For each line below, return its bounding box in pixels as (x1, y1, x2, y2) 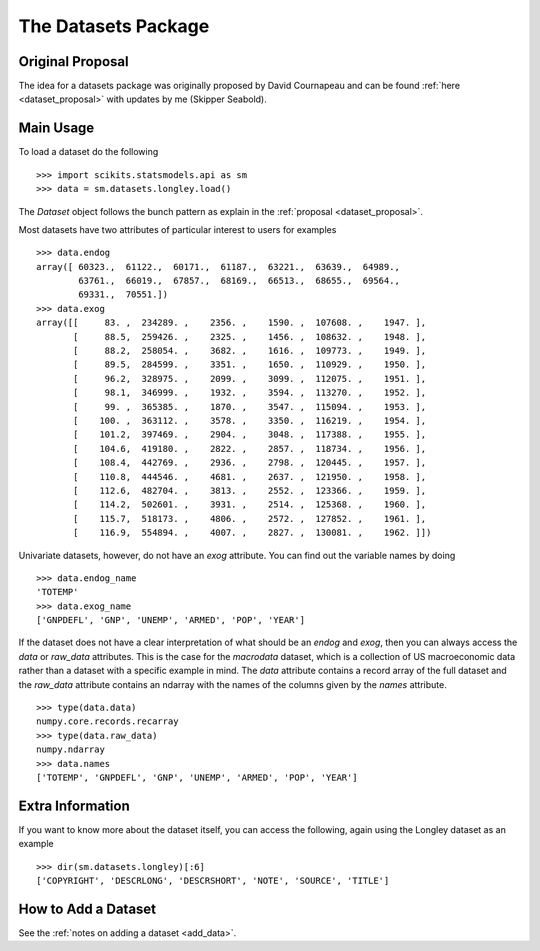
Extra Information (18, 797, 130, 814)
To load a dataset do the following (18, 146, 159, 158)
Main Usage (18, 120, 95, 137)
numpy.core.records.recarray (36, 716, 179, 727)
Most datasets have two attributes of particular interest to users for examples (18, 223, 337, 235)
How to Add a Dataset (18, 900, 157, 917)
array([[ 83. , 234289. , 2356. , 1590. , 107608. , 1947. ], (36, 317, 427, 329)
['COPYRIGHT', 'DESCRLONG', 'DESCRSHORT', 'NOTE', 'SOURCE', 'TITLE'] (36, 875, 390, 887)
